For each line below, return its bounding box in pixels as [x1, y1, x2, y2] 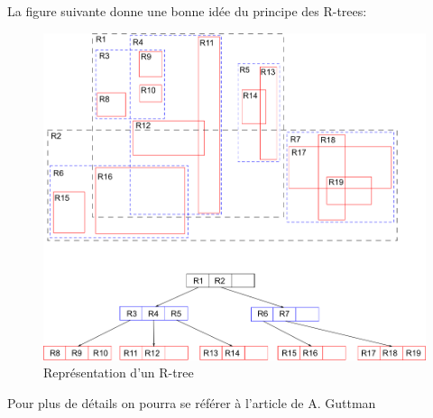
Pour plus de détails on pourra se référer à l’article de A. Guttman [7, 394, 376, 413]
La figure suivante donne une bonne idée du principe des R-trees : [7, 2, 367, 20]
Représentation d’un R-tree [43, 363, 194, 382]
